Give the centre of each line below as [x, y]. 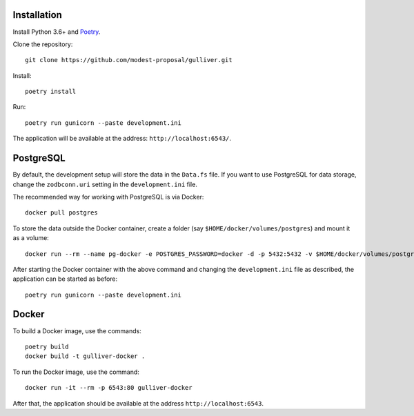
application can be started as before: [65, 279]
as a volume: [31, 238]
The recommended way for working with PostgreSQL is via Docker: [108, 197]
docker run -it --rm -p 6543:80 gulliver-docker [109, 388]
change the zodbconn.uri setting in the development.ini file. [105, 184]
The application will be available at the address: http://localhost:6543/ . [122, 139]
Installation [37, 15]
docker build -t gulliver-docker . [85, 356]
